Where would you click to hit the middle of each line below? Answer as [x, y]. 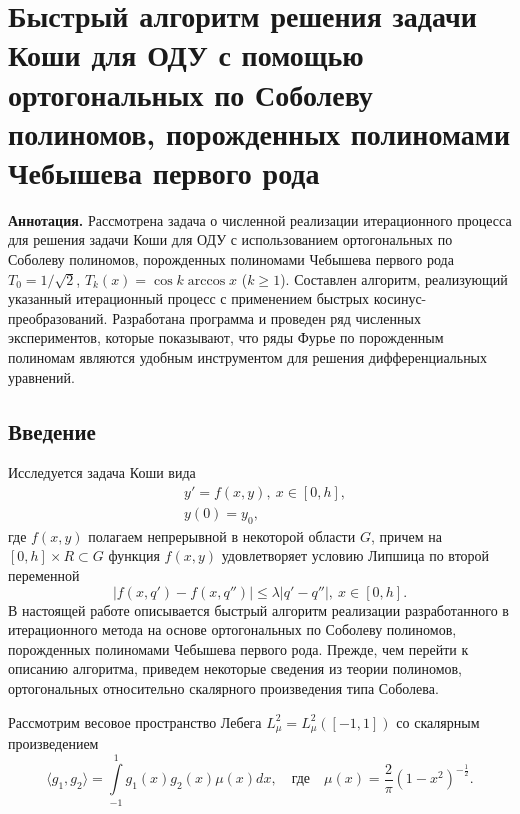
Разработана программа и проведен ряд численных [266, 317]
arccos [206, 280]
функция [134, 555]
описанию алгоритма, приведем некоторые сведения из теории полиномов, [235, 668]
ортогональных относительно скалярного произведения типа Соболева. [223, 688]
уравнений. [41, 376]
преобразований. [58, 317]
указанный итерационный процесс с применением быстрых [189, 298]
